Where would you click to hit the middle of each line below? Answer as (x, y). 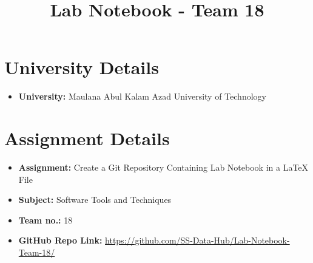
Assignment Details (87, 138)
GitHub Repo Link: (60, 240)
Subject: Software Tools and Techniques (95, 200)
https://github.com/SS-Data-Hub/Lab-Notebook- (197, 240)
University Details (82, 67)
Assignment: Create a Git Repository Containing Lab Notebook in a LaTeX (163, 167)
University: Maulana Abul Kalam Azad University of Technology (142, 96)
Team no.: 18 (45, 220)
